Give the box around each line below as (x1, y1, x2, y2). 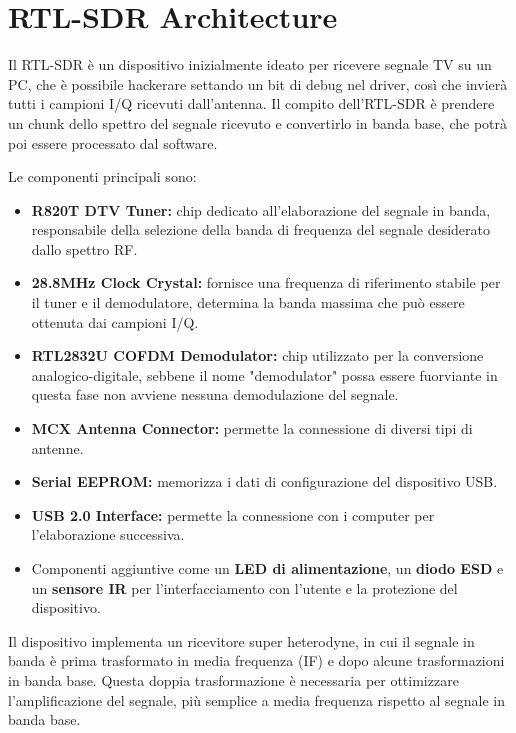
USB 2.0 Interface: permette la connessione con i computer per (31, 504, 435, 525)
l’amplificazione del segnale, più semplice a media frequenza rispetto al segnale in (8, 689, 505, 710)
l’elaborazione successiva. (31, 524, 185, 545)
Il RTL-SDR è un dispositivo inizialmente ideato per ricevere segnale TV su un (8, 54, 492, 75)
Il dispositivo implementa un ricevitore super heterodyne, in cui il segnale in (8, 630, 475, 651)
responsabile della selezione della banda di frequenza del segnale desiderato (31, 219, 491, 240)
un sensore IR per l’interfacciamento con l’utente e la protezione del (31, 577, 458, 598)
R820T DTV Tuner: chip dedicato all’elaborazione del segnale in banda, (31, 199, 491, 220)
